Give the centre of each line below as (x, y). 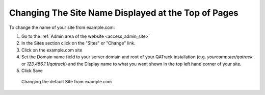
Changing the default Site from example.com (67, 82)
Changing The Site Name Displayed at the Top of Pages (124, 13)
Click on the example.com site (52, 50)
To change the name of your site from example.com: (62, 27)
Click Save (32, 71)
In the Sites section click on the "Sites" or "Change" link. (79, 43)
